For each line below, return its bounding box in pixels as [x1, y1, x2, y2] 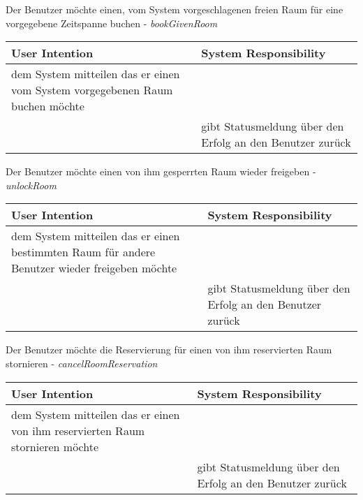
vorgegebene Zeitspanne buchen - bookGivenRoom [6, 15, 218, 30]
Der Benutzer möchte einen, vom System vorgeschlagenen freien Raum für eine [6, 2, 343, 16]
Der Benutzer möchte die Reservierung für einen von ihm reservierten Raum [6, 342, 332, 357]
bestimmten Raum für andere [11, 244, 156, 260]
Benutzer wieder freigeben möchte [11, 260, 177, 277]
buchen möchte [11, 98, 84, 115]
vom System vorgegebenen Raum [11, 82, 173, 98]
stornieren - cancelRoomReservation [6, 355, 158, 370]
